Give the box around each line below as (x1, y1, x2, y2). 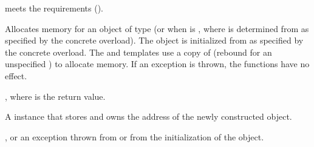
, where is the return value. (5, 90, 106, 102)
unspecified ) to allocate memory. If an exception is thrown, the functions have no (5, 57, 310, 70)
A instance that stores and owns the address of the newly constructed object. (5, 110, 292, 123)
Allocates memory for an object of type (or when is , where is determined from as (5, 22, 309, 34)
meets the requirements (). (5, 2, 103, 14)
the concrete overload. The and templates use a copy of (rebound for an (5, 45, 272, 58)
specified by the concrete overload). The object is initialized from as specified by (5, 34, 304, 47)
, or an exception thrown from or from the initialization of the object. (5, 130, 264, 143)
